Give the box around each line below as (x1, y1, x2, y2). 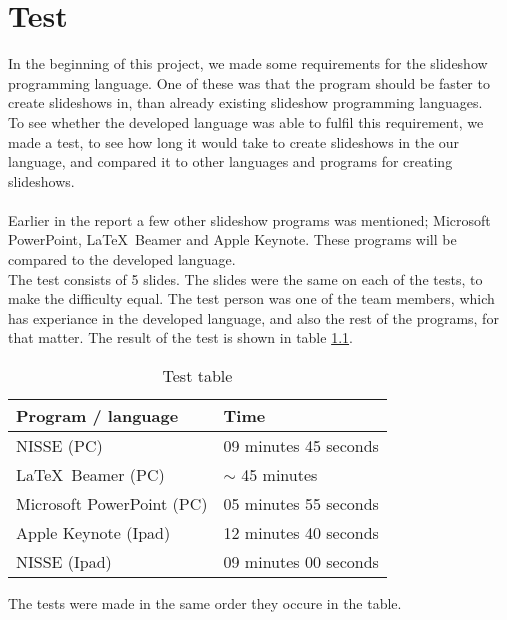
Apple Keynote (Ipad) (16, 521, 171, 545)
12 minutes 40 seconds (223, 521, 379, 545)
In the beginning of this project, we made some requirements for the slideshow (8, 53, 488, 74)
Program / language (16, 404, 179, 428)
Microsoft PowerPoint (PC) (16, 492, 208, 516)
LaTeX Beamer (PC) (16, 463, 165, 487)
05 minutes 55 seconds (223, 492, 379, 516)
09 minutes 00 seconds (223, 550, 379, 574)
